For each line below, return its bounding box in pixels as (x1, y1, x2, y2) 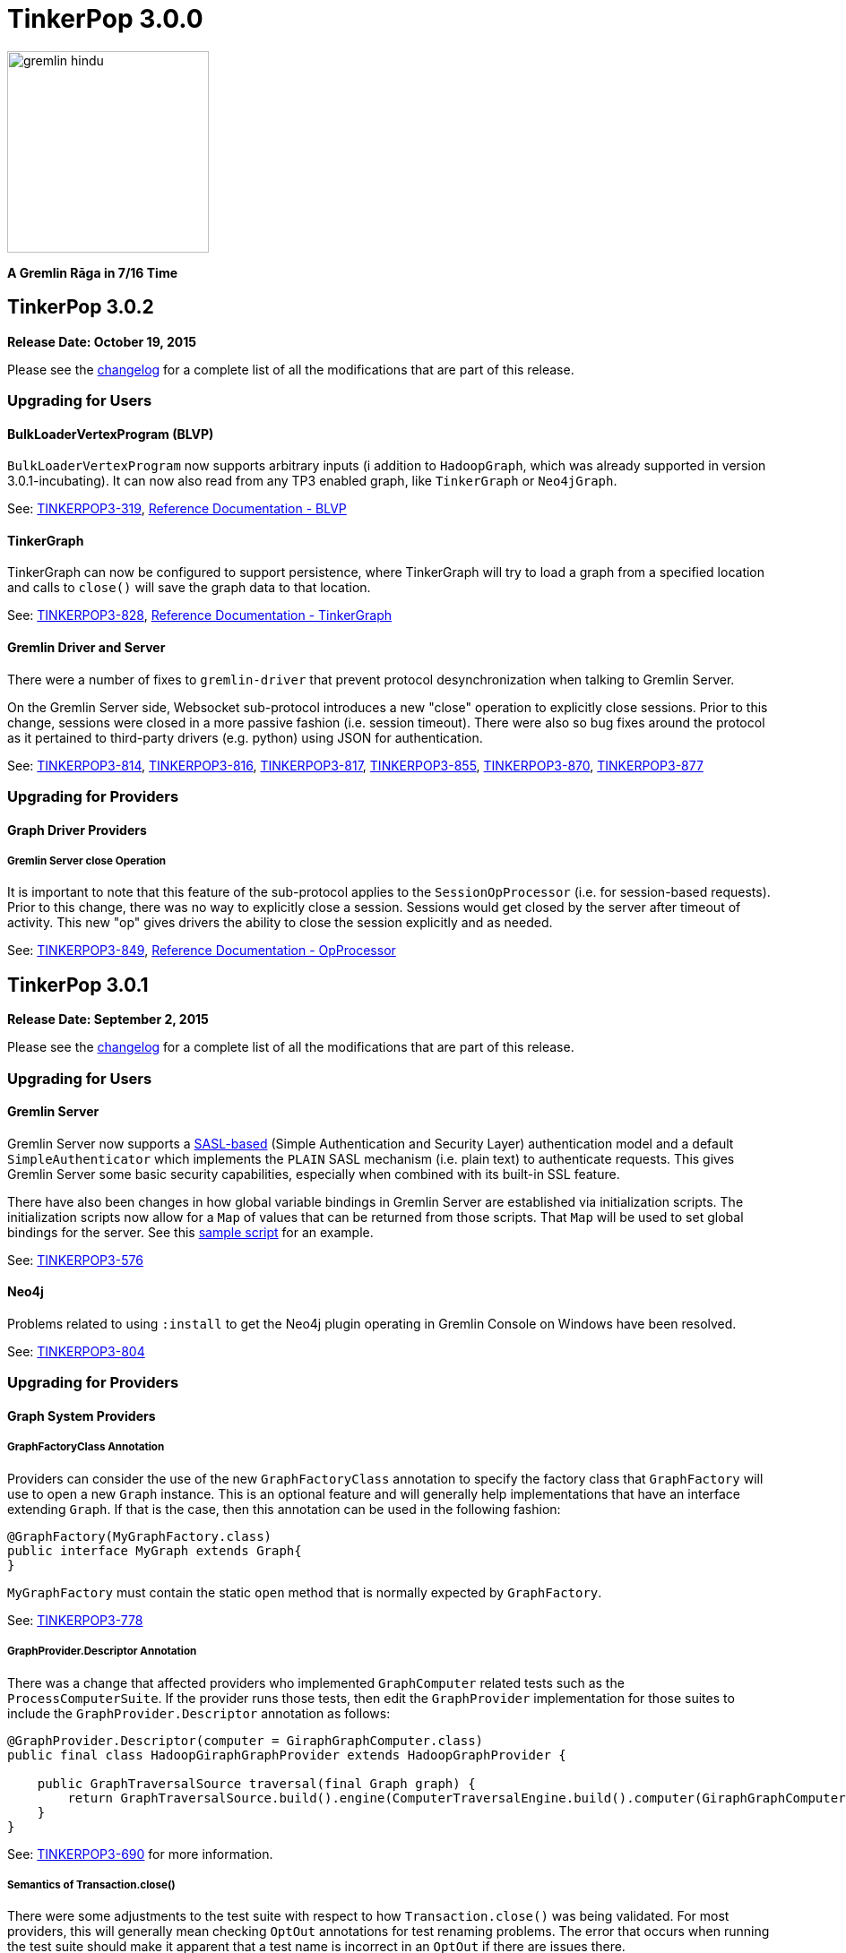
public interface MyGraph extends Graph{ (7, 1543, 302, 1558)
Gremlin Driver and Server (7, 640, 166, 656)
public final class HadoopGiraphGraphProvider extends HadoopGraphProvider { (7, 1747, 566, 1762)
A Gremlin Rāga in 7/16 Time (7, 264, 178, 280)
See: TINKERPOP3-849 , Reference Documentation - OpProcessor (7, 942, 396, 959)
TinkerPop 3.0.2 (7, 296, 154, 319)
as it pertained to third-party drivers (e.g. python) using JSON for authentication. (7, 729, 483, 745)
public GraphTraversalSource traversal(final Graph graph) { (37, 1776, 476, 1791)
